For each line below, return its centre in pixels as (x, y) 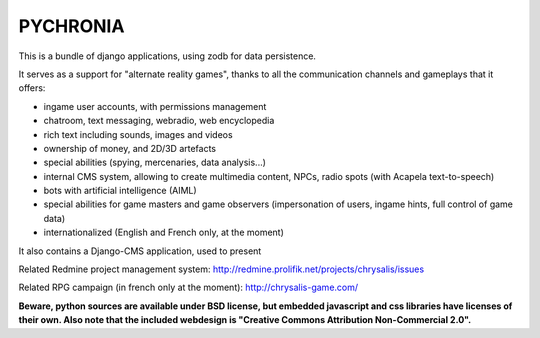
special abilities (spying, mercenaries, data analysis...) (155, 162)
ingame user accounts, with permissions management (155, 106)
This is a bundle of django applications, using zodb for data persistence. (167, 56)
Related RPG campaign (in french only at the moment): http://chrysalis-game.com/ (188, 287)
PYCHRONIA (71, 26)
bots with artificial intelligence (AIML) (120, 191)
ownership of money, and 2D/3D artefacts (130, 148)
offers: (32, 88)
